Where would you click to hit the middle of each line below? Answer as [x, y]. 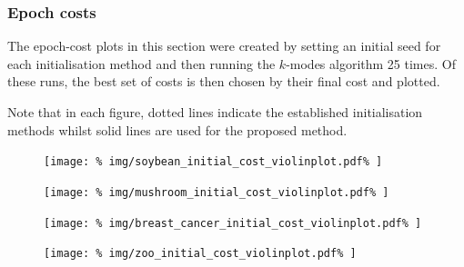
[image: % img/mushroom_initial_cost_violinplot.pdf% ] [217, 192]
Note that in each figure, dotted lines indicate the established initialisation [215, 112]
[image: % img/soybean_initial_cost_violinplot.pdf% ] [213, 162]
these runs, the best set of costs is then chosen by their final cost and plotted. [224, 81]
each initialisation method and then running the [141, 63]
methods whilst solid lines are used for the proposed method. [177, 129]
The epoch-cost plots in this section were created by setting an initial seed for [224, 46]
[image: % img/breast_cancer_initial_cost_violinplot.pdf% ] [233, 223]
